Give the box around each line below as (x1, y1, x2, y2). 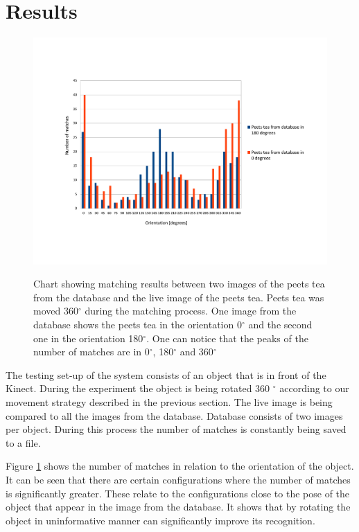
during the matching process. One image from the (85, 303, 297, 318)
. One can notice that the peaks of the (146, 330, 308, 345)
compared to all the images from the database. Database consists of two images (6, 408, 343, 423)
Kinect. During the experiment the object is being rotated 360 (6, 381, 270, 396)
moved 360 (33, 303, 78, 318)
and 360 (179, 344, 213, 359)
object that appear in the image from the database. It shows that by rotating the (6, 499, 351, 514)
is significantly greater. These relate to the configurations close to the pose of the (6, 486, 350, 500)
